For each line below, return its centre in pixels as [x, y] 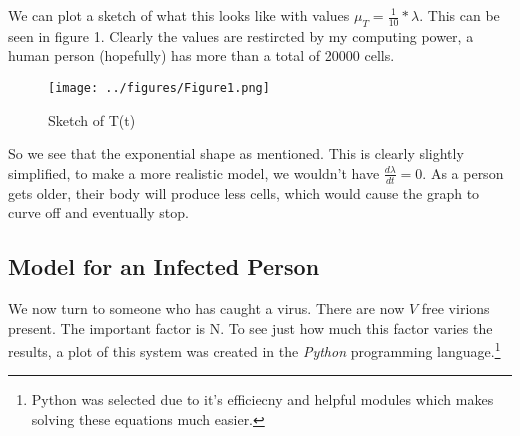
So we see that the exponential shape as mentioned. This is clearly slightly [236, 153]
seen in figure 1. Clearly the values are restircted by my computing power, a [241, 35]
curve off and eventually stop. [98, 212]
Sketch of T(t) [92, 119]
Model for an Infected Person [164, 266]
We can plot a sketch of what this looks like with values [179, 15]
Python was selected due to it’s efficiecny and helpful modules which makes [262, 399]
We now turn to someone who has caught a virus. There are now [206, 308]
